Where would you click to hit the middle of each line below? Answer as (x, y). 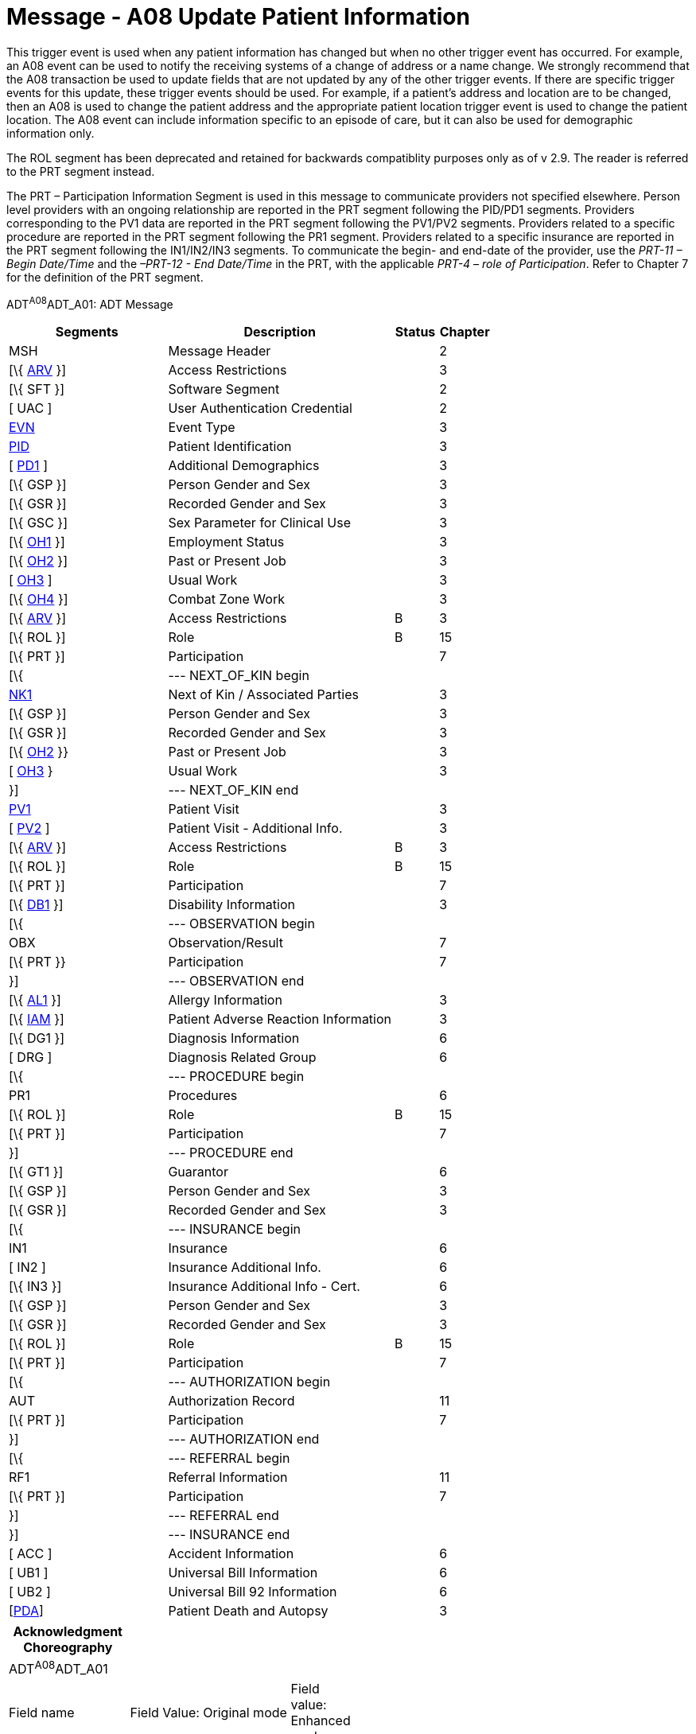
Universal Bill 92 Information (253, 1592)
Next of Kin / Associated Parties (263, 695)
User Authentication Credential (260, 408)
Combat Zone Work (226, 599)
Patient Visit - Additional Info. (255, 828)
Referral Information (228, 1477)
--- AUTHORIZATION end (244, 1439)
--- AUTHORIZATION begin (249, 1382)
